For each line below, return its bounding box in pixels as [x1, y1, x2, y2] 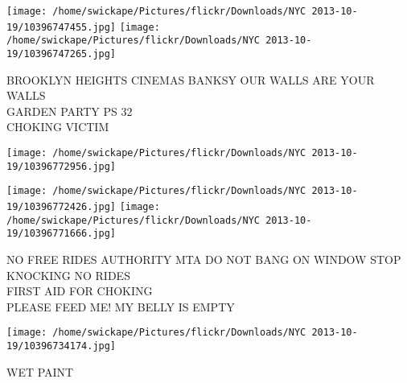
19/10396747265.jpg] [6, 47, 117, 60]
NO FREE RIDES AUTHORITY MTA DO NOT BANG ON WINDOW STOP [6, 250, 401, 267]
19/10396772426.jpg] [6, 200, 117, 212]
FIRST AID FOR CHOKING [6, 282, 153, 299]
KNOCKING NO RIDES [6, 266, 130, 283]
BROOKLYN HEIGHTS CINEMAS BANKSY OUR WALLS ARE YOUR [6, 71, 375, 88]
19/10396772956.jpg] [6, 160, 117, 172]
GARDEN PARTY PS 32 [6, 102, 133, 119]
